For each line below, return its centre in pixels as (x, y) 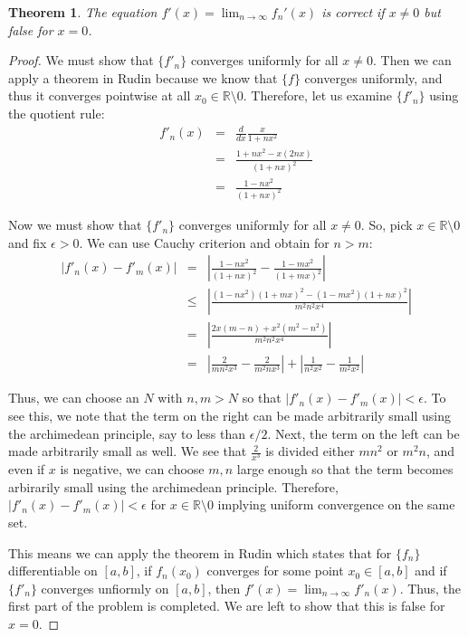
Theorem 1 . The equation (83, 12)
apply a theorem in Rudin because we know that (143, 77)
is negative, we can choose (132, 469)
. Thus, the (430, 588)
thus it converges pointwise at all (100, 95)
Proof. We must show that (81, 60)
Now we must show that (75, 225)
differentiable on (53, 570)
